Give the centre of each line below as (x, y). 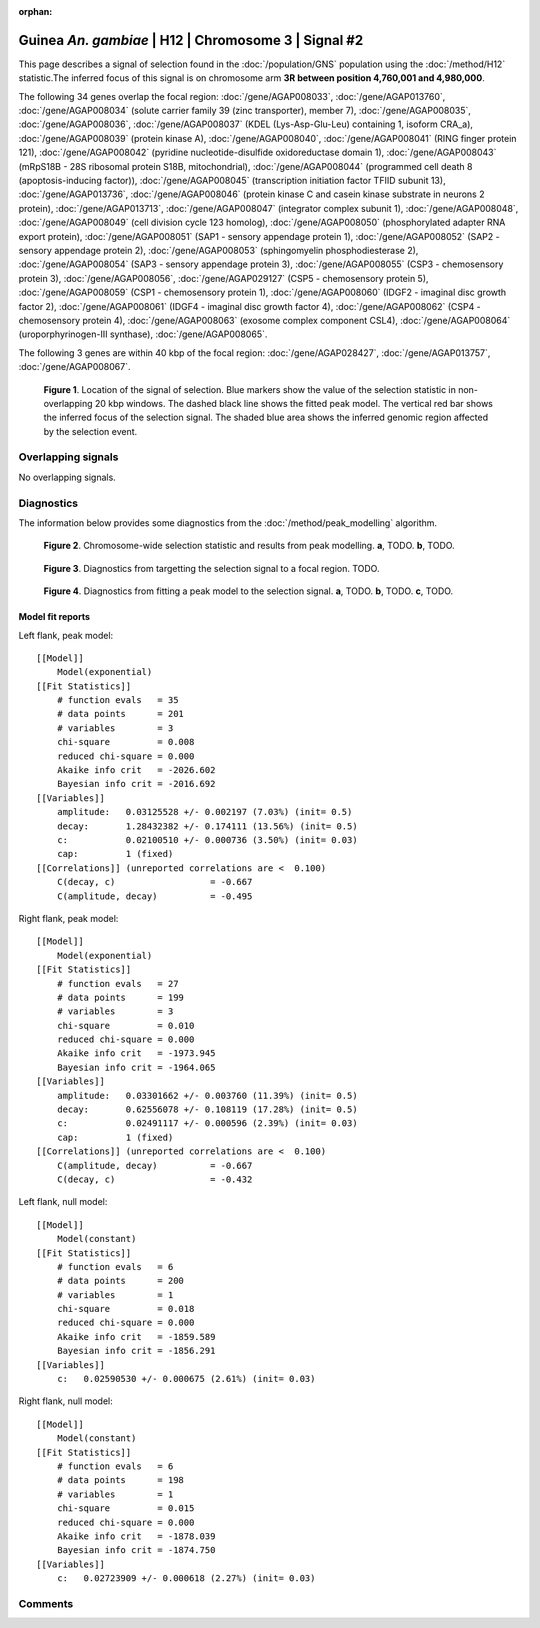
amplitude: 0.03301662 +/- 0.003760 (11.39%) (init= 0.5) (207, 1095)
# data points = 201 (120, 714)
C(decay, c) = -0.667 (154, 882)
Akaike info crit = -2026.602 (136, 770)
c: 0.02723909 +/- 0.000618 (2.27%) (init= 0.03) (186, 1578)
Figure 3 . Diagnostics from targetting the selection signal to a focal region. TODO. (211, 568)
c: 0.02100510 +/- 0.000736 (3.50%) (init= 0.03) (207, 839)
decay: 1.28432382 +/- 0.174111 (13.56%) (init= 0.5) (207, 826)
